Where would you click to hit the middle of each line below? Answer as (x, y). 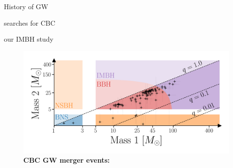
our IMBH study (29, 39)
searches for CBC (30, 23)
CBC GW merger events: (67, 160)
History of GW (26, 6)
